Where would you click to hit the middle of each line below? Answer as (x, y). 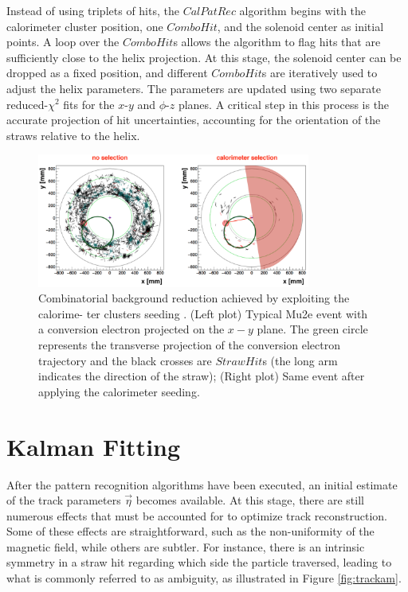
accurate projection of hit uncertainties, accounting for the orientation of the (194, 120)
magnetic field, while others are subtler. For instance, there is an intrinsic (186, 546)
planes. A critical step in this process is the (284, 104)
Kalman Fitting (94, 446)
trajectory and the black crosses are (125, 360)
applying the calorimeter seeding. (119, 391)
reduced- (27, 104)
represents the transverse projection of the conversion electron (190, 345)
